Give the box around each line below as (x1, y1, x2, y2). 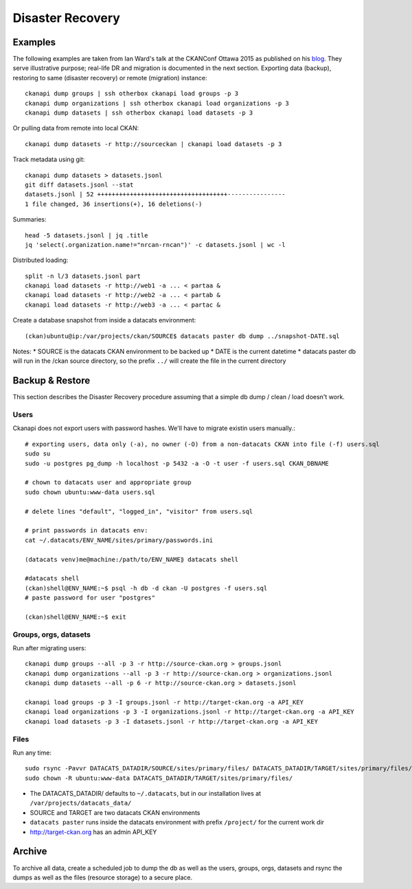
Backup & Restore (12, 375, 91, 387)
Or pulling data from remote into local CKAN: (12, 124, 139, 132)
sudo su (25, 450, 51, 458)
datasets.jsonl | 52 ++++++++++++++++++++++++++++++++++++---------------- (25, 191, 286, 198)
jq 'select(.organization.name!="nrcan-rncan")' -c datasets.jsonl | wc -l (25, 241, 286, 248)
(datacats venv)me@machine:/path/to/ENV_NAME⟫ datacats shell (25, 556, 239, 563)
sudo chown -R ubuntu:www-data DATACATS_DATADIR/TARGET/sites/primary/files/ (25, 774, 293, 782)
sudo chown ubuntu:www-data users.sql (25, 488, 156, 496)
